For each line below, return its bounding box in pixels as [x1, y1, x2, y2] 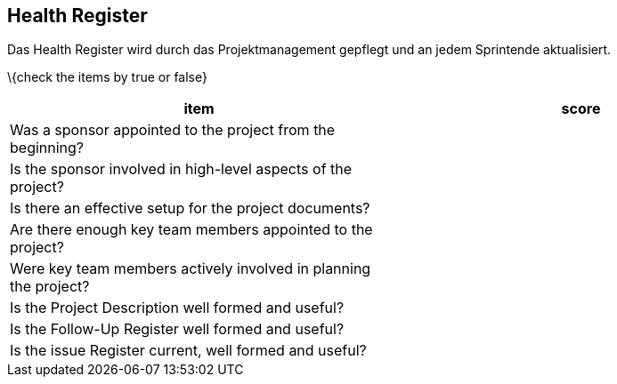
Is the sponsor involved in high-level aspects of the [10, 160, 353, 179]
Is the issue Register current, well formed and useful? [10, 341, 367, 360]
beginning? [10, 139, 85, 157]
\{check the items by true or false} [7, 69, 207, 85]
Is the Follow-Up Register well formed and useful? [10, 320, 345, 339]
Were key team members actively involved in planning [10, 260, 371, 278]
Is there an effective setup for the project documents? [10, 199, 370, 218]
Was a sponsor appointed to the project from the [10, 121, 336, 140]
